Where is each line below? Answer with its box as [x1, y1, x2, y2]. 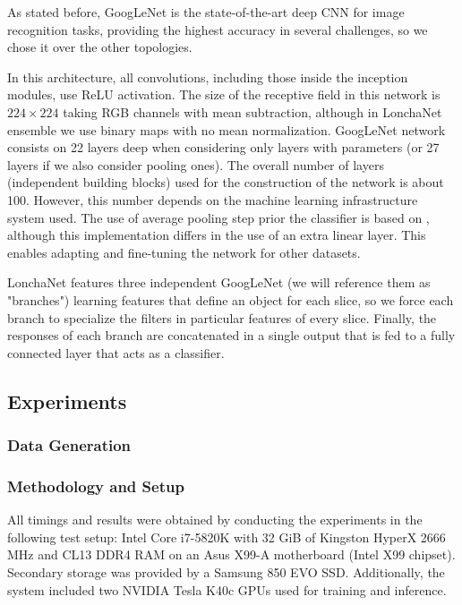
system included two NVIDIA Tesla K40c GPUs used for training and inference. [7, 580, 447, 599]
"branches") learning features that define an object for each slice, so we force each [7, 290, 454, 309]
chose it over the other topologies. [7, 38, 192, 56]
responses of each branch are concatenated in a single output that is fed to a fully [7, 326, 456, 345]
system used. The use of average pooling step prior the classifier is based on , [7, 208, 430, 226]
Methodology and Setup [7, 474, 184, 497]
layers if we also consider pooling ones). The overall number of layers [7, 155, 384, 174]
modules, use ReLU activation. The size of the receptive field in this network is [7, 85, 441, 104]
